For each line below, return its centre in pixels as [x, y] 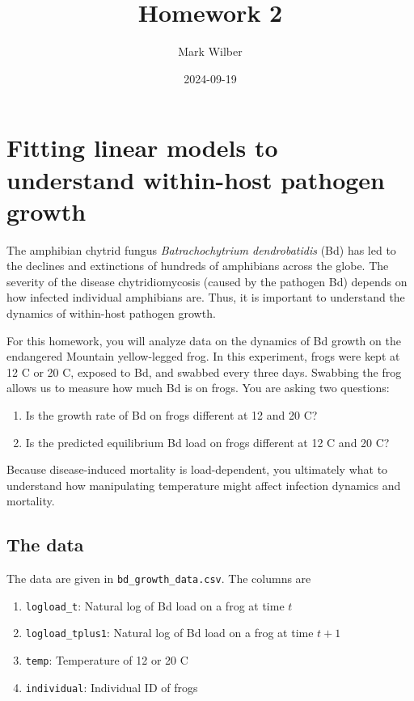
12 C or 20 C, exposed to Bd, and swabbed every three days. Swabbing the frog [204, 372]
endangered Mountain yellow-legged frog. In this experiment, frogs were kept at [203, 356]
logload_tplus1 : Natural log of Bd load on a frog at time [169, 633]
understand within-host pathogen [196, 179]
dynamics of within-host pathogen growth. [111, 313]
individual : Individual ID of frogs [112, 687]
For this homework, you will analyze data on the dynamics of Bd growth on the [204, 340]
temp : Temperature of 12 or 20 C [107, 660]
